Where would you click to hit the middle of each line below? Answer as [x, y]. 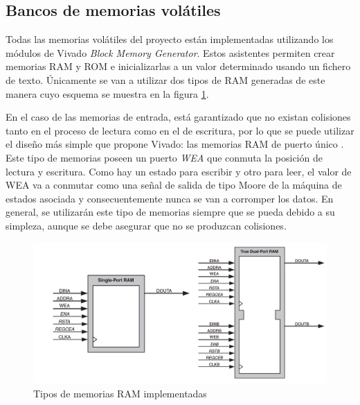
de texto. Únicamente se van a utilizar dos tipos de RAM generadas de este [165, 79]
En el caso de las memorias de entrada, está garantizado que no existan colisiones [178, 117]
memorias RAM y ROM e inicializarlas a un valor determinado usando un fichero [178, 66]
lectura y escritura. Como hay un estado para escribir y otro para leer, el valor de [179, 171]
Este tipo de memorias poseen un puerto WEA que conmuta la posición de [164, 157]
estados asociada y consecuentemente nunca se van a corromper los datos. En [170, 198]
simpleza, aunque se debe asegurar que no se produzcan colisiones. [146, 225]
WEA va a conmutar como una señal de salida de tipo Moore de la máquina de [174, 185]
